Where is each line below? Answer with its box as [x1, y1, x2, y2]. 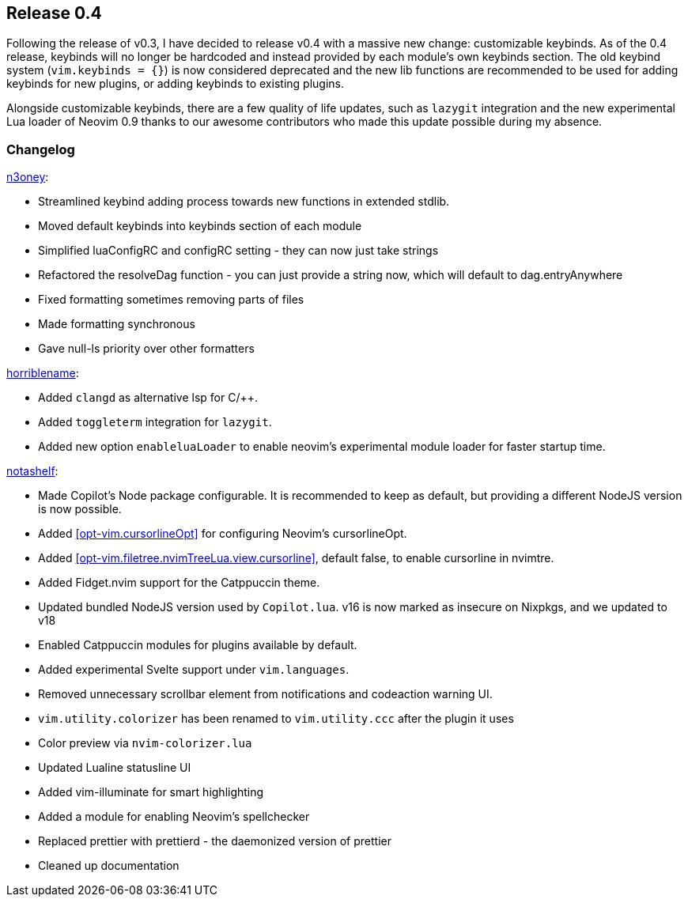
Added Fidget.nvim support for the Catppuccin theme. [38, 576, 320, 590]
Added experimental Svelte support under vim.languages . [38, 663, 350, 677]
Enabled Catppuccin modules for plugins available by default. [38, 638, 357, 652]
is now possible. [38, 502, 122, 516]
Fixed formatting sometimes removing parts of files [38, 293, 304, 307]
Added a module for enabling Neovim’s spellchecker [38, 810, 310, 824]
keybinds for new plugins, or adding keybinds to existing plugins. [6, 77, 344, 91]
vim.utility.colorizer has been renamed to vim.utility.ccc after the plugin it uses [38, 712, 514, 726]
